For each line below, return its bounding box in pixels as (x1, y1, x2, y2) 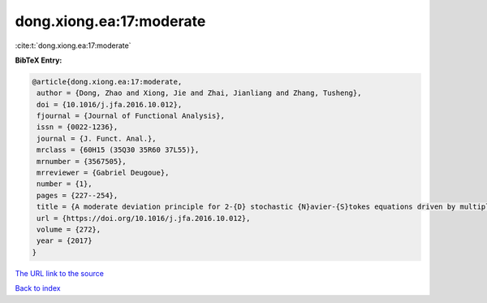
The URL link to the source (15, 268, 105, 278)
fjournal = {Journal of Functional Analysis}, (37, 111, 225, 121)
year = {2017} (37, 236, 93, 245)
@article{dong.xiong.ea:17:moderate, (32, 77, 183, 86)
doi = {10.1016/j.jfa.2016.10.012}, (37, 100, 183, 109)
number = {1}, (37, 180, 93, 188)
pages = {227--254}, (37, 191, 119, 200)
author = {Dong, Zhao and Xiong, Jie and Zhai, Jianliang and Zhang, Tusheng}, (37, 89, 362, 97)
